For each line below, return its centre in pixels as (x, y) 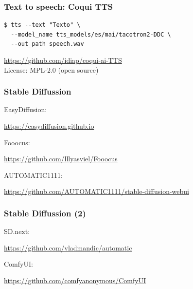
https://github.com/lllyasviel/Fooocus (61, 159)
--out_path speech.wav (47, 44)
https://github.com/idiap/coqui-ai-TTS (63, 60)
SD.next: (17, 231)
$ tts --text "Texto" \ (42, 25)
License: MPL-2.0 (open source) (51, 69)
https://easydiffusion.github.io (49, 126)
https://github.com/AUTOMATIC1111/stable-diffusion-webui (96, 191)
